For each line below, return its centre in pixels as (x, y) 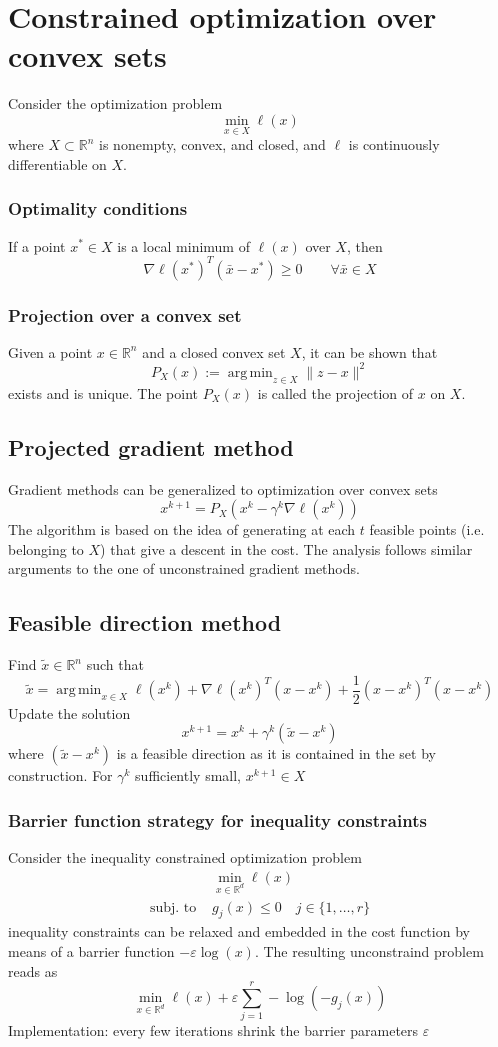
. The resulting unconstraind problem (369, 951)
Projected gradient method (151, 446)
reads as (33, 970)
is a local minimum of (183, 245)
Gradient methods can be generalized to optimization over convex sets (223, 488)
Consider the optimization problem (115, 103)
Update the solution (69, 712)
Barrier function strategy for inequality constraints (217, 819)
